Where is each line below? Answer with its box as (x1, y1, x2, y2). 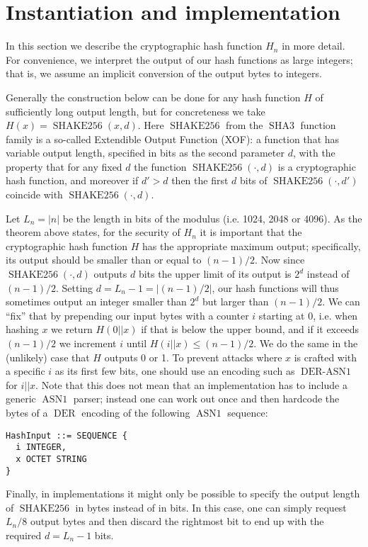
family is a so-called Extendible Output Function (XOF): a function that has (6, 131, 340, 146)
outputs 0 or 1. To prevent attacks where (104, 349, 282, 364)
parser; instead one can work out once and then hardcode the (73, 391, 340, 406)
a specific (6, 363, 45, 378)
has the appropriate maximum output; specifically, (142, 238, 361, 253)
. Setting (56, 280, 93, 295)
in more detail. (282, 38, 345, 53)
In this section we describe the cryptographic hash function (6, 38, 263, 53)
